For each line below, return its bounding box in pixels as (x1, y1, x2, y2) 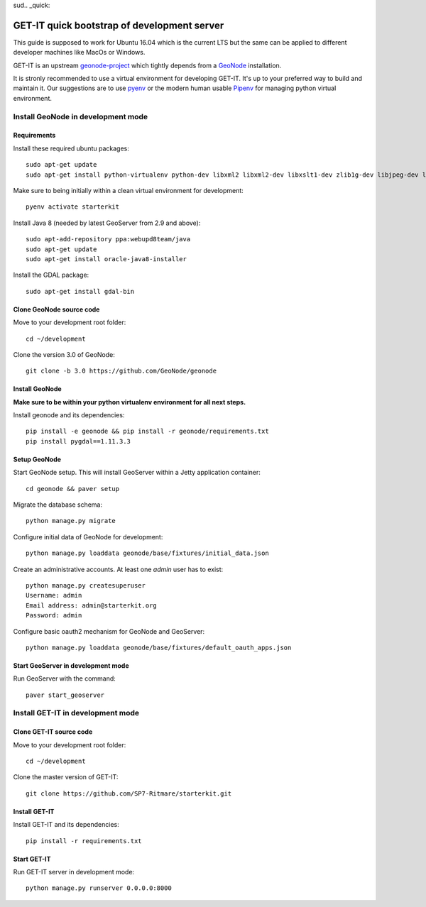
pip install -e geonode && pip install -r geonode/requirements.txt (26, 427, 269, 436)
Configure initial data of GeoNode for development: (13, 532, 163, 541)
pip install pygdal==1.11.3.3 (26, 437, 131, 445)
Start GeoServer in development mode (13, 661, 129, 670)
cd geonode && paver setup (26, 485, 120, 493)
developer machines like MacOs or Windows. (13, 48, 146, 57)
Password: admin (26, 611, 82, 620)
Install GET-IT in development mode (13, 708, 140, 718)
